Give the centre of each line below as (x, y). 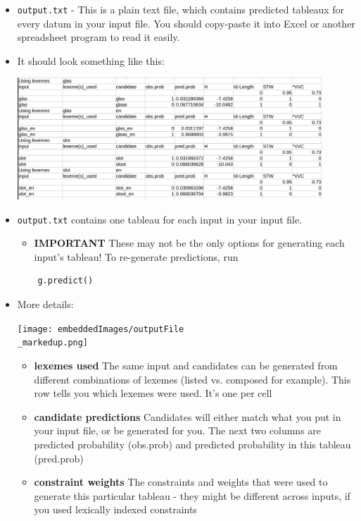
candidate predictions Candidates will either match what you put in (188, 416)
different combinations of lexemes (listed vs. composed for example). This (192, 379)
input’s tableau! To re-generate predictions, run (136, 256)
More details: (45, 304)
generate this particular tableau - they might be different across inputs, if (192, 495)
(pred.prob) (59, 458)
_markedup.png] (53, 343)
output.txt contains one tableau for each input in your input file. (160, 219)
